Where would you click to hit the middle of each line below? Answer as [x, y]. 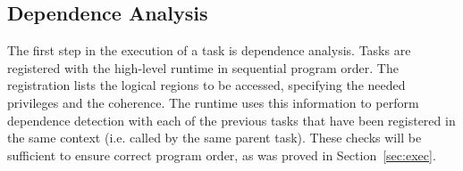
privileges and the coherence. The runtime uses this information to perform [213, 102]
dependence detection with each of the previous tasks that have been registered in [231, 120]
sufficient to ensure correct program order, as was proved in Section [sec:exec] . [222, 155]
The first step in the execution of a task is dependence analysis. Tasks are [209, 50]
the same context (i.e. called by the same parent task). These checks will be [215, 138]
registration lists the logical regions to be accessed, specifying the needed [206, 85]
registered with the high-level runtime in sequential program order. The [203, 67]
